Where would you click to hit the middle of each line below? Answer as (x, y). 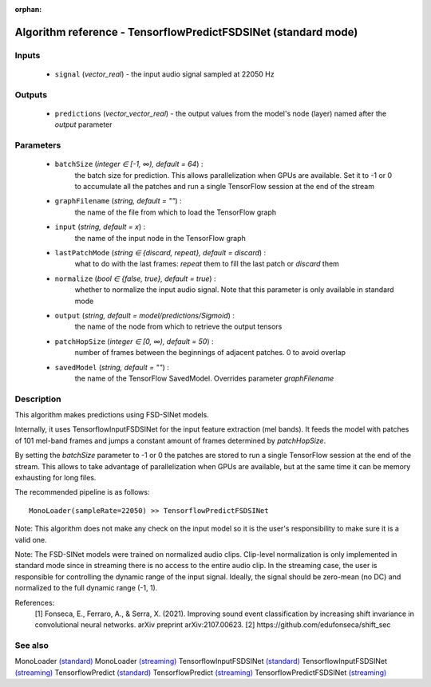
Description (38, 399)
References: (35, 602)
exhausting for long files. (55, 478)
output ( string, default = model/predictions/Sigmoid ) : (145, 315)
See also (32, 646)
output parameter (83, 124)
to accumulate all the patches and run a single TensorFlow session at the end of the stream (225, 187)
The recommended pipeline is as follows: (82, 492)
